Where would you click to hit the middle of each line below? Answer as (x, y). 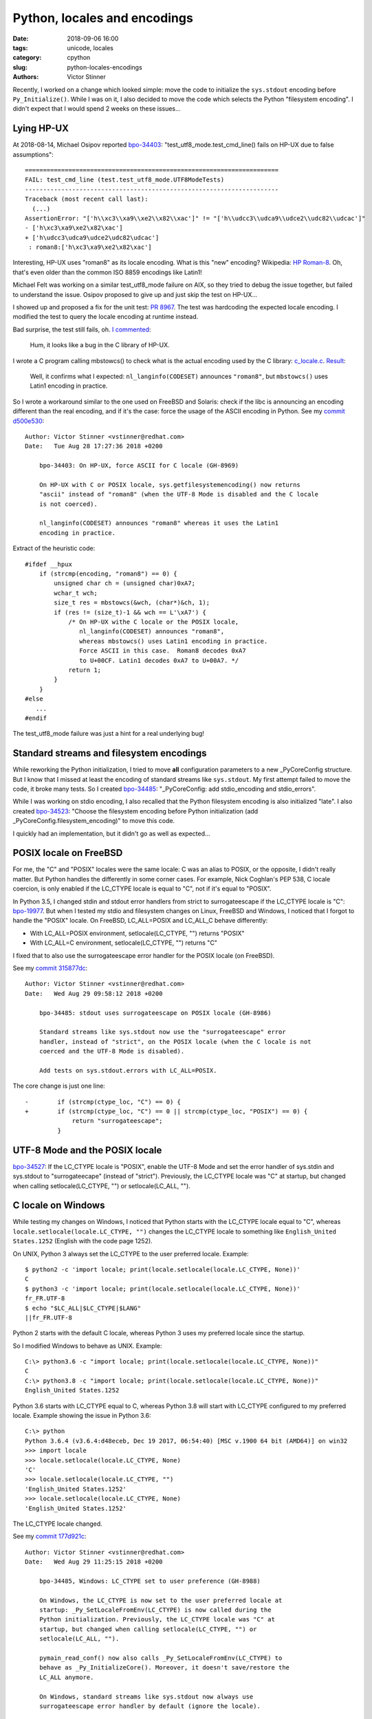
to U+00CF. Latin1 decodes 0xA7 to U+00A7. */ (159, 660)
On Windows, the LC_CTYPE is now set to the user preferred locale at (161, 1600)
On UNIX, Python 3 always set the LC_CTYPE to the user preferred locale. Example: (131, 1253)
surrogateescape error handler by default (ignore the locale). (150, 1706)
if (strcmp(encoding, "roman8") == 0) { (108, 574)
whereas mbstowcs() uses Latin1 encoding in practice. (174, 641)
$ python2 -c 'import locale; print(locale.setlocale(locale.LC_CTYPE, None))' (163, 1269)
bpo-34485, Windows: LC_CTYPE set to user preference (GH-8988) (150, 1581)
